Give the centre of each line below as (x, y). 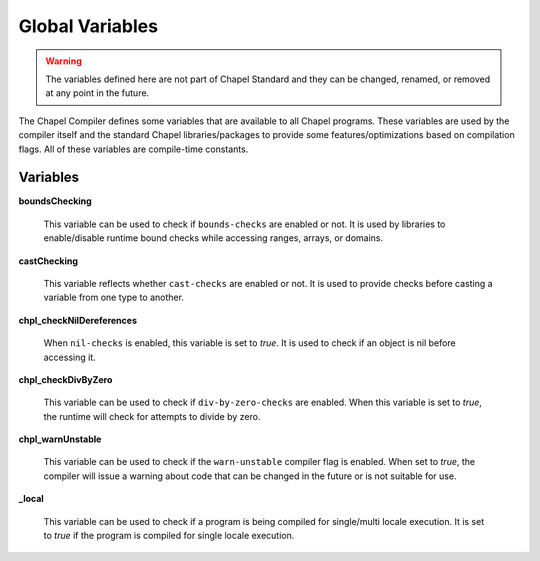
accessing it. (69, 357)
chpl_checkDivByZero (65, 379)
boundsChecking (55, 201)
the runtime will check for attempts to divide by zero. (152, 416)
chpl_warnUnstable (60, 439)
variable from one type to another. (114, 297)
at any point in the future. (97, 93)
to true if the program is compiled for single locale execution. (169, 536)
